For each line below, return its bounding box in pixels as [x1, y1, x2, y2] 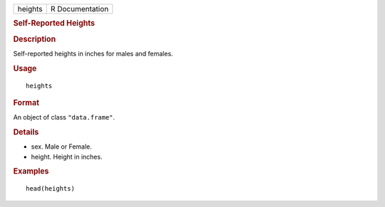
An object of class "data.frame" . [13, 113, 115, 122]
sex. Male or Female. [31, 142, 93, 151]
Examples [13, 166, 49, 176]
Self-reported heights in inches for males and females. [13, 49, 174, 58]
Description [13, 34, 56, 44]
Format [13, 97, 39, 107]
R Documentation [50, 4, 109, 14]
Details [13, 127, 39, 137]
